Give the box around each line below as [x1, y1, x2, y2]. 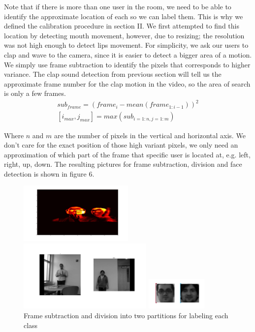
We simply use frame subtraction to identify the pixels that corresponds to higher [4, 59, 251, 69]
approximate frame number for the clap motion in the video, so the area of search [4, 78, 251, 89]
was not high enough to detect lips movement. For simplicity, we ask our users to [4, 40, 249, 50]
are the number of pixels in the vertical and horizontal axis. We [54, 130, 246, 140]
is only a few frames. [4, 88, 66, 98]
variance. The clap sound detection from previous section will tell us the [4, 69, 222, 79]
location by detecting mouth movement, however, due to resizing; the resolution [4, 30, 245, 40]
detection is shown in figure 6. [4, 168, 95, 179]
